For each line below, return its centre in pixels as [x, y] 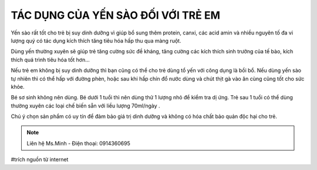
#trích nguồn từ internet [40, 159]
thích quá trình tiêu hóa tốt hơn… [50, 60]
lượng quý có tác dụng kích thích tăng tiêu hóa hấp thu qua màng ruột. [96, 40]
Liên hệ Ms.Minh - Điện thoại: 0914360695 [78, 143]
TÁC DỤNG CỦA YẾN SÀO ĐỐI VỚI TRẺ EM [115, 15]
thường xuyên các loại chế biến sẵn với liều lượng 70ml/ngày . [86, 106]
